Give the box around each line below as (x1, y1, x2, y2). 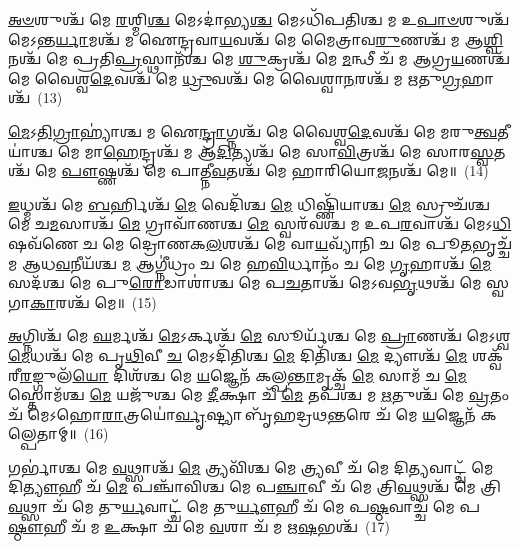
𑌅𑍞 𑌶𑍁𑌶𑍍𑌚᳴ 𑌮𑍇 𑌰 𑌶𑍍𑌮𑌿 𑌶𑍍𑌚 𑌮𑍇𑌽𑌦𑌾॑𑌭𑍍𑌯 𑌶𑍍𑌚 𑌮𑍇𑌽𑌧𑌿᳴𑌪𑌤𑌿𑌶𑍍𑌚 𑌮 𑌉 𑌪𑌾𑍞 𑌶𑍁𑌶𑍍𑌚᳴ (8, 9, 510, 29)
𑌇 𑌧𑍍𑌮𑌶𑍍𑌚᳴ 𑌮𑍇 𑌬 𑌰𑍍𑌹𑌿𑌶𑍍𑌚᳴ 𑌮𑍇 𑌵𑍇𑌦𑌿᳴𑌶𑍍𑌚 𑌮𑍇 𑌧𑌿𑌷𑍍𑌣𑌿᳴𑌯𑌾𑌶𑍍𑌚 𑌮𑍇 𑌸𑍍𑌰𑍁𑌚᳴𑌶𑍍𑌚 (8, 193, 491, 214)
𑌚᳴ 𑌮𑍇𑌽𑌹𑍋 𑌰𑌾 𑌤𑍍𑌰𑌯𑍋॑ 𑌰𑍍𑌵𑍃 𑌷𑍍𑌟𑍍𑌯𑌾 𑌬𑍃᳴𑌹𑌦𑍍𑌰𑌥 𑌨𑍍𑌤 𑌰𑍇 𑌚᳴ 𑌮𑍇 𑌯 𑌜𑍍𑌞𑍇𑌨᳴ (8, 403, 476, 424)
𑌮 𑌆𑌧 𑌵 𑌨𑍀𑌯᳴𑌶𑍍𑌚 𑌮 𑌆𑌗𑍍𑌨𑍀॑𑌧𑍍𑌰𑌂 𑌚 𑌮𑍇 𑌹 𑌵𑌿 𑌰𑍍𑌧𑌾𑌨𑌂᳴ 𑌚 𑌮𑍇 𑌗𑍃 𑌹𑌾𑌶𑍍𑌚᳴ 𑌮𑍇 (8, 252, 492, 273)
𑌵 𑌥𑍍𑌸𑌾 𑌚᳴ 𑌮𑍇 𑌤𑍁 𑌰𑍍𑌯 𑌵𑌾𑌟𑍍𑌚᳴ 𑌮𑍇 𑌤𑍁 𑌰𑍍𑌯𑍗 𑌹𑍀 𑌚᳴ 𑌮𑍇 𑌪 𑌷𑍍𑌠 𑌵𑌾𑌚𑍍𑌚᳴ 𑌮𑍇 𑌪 (8, 496, 480, 517)
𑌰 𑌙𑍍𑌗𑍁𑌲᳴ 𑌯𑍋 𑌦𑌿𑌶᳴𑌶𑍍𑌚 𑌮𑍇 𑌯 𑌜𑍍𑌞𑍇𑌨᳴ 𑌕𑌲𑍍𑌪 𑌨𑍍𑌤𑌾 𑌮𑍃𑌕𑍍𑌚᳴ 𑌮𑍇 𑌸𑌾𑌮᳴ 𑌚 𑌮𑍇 (19, 364, 467, 385)
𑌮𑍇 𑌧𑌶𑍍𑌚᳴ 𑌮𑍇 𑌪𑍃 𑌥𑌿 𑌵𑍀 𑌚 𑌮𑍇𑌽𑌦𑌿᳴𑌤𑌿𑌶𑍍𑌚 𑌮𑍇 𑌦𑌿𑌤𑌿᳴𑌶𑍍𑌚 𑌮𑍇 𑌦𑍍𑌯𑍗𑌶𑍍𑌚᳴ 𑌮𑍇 (8, 344, 468, 365)
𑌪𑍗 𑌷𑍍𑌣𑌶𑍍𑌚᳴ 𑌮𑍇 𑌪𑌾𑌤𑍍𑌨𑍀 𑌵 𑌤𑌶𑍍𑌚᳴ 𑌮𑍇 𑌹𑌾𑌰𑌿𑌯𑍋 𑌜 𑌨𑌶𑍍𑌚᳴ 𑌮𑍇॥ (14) (61, 160, 489, 181)
